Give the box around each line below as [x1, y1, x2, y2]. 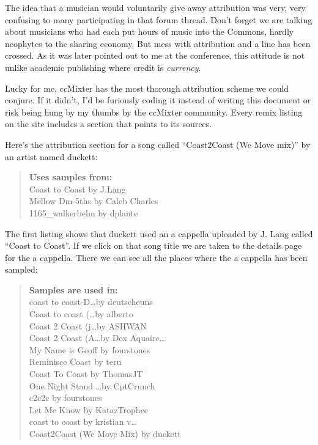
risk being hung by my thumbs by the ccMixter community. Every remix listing [5, 105, 303, 118]
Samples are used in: [29, 283, 118, 296]
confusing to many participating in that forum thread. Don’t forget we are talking [5, 13, 312, 26]
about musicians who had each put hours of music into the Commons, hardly [5, 25, 294, 38]
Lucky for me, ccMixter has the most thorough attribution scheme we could [5, 81, 289, 94]
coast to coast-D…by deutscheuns [29, 295, 153, 308]
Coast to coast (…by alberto [29, 307, 133, 320]
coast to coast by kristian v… [29, 415, 137, 428]
